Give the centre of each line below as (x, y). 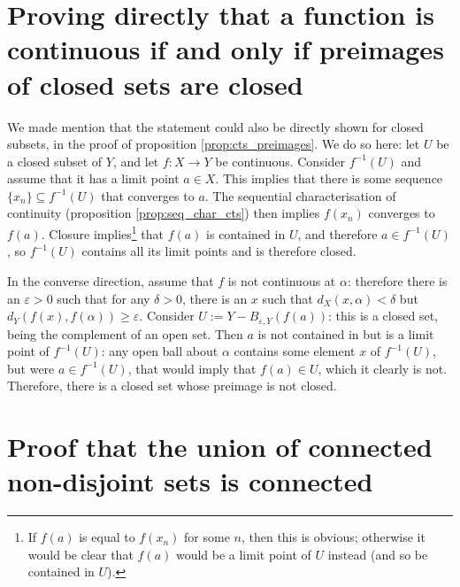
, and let (136, 161)
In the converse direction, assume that (111, 280)
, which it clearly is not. (383, 368)
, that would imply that (192, 368)
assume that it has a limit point (93, 178)
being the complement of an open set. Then (125, 333)
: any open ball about (160, 351)
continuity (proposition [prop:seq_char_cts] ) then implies (164, 213)
